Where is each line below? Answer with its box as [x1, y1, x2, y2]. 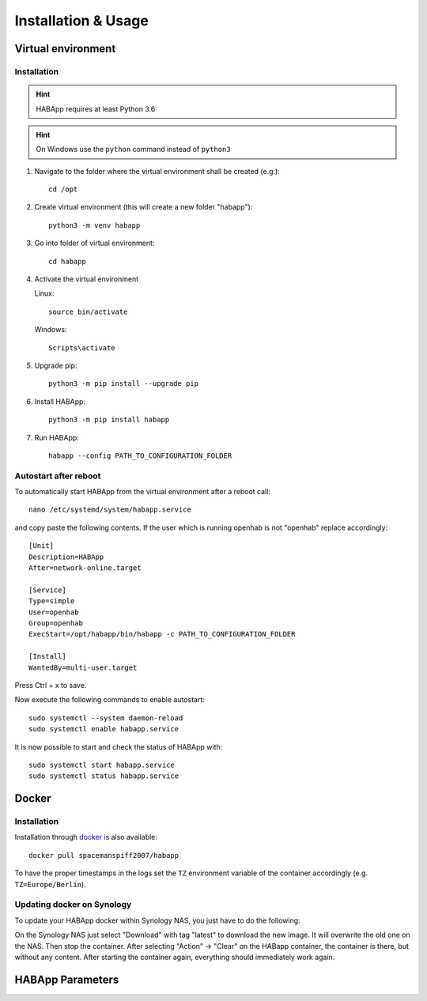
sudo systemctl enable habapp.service [28, 724, 179, 734]
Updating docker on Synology [14, 899, 132, 910]
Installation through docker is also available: [14, 833, 158, 842]
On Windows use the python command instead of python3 [36, 145, 231, 154]
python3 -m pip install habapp [48, 415, 170, 425]
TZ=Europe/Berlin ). [14, 879, 86, 889]
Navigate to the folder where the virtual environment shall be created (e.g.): [34, 166, 281, 176]
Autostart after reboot [14, 470, 101, 482]
